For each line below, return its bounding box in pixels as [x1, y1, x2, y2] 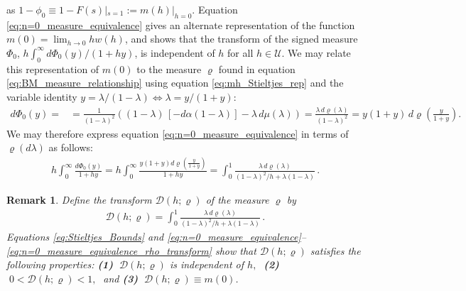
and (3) [103, 270, 139, 285]
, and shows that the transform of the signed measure [124, 31, 358, 46]
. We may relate [281, 45, 351, 60]
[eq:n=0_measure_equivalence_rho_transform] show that [6, 243, 256, 258]
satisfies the [310, 243, 361, 258]
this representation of [6, 61, 99, 76]
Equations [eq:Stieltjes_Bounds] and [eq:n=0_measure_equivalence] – [6, 229, 306, 244]
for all [227, 45, 254, 60]
